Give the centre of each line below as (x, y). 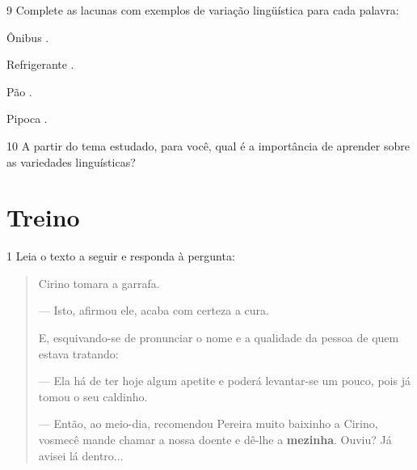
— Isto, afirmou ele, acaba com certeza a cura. (154, 310)
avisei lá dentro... (81, 455)
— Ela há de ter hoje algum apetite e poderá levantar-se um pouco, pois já (224, 381)
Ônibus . (28, 37)
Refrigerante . (40, 64)
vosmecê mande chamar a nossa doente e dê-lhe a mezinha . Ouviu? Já (215, 440)
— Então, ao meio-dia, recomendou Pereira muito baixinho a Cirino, (208, 423)
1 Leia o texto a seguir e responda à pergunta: (121, 256)
